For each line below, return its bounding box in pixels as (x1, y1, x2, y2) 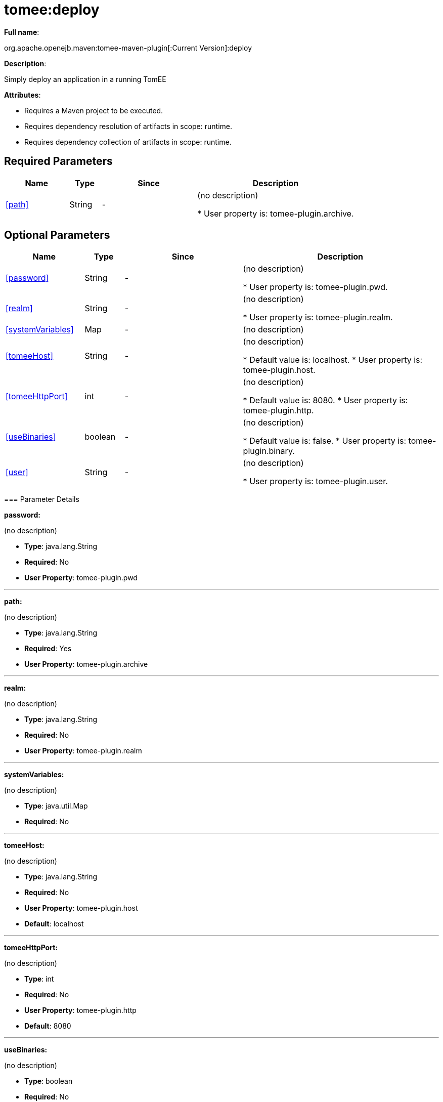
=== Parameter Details (4, 495, 79, 504)
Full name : (4, 27, 39, 36)
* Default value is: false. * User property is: (243, 436, 407, 446)
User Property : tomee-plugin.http (24, 1006, 137, 1015)
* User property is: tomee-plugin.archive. (197, 208, 354, 219)
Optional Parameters (4, 229, 110, 242)
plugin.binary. (243, 446, 295, 456)
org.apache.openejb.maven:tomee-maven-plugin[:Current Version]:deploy (4, 43, 252, 52)
